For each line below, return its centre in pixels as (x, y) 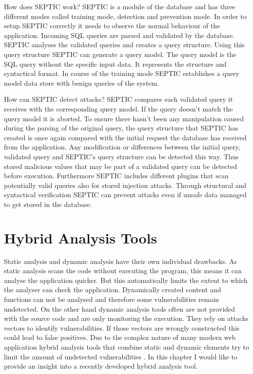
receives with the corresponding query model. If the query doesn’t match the (118, 108)
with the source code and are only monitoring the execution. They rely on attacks (126, 318)
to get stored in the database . (48, 204)
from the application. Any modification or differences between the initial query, (122, 147)
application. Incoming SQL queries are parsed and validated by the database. (119, 35)
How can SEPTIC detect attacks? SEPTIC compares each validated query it (118, 99)
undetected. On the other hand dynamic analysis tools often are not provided (120, 309)
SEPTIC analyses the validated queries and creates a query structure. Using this (124, 45)
